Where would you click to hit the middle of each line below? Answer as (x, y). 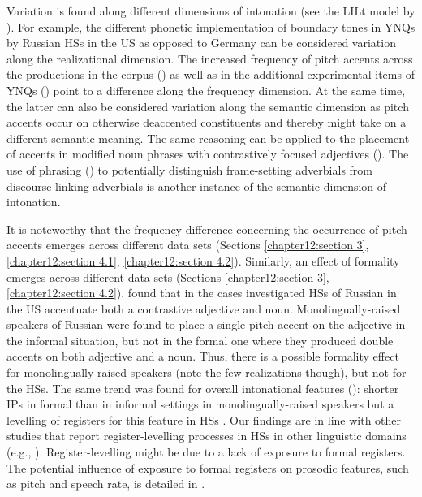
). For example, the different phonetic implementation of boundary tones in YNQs (211, 26)
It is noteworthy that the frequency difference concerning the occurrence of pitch (207, 229)
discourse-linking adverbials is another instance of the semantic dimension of (197, 186)
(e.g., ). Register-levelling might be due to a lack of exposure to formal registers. (206, 452)
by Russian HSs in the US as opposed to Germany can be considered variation (201, 43)
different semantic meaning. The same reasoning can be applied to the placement (208, 138)
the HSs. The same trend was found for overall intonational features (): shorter (203, 388)
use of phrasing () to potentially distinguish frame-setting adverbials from (189, 169)
